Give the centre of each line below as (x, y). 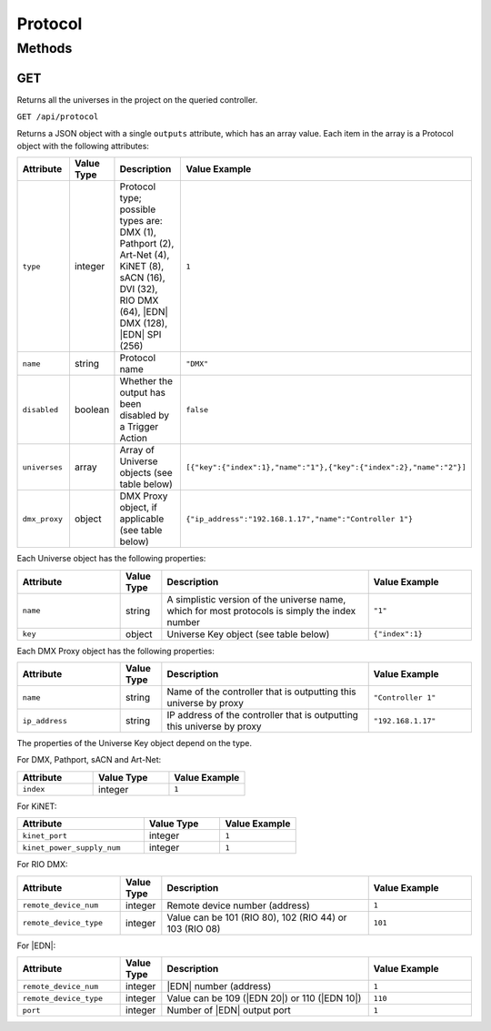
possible (138, 209)
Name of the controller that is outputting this (261, 692)
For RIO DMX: (42, 864)
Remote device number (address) (239, 905)
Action (133, 439)
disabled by (145, 416)
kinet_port (45, 836)
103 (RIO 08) (194, 928)
